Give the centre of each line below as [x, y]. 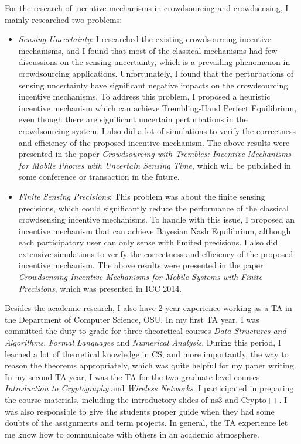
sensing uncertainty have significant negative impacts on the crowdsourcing [153, 85]
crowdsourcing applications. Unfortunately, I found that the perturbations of [156, 73]
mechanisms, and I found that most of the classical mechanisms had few [148, 50]
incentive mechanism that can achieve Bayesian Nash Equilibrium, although [155, 230]
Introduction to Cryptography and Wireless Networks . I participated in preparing [149, 388]
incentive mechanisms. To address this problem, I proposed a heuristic [144, 96]
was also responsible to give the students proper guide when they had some [140, 411]
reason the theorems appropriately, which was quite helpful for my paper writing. [150, 365]
